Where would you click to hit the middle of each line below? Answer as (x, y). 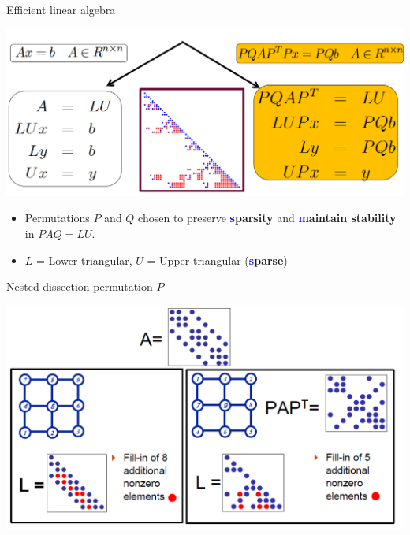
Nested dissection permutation (80, 286)
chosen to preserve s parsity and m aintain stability (267, 218)
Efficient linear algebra (61, 9)
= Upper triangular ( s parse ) (217, 260)
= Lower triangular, (84, 260)
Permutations (57, 218)
